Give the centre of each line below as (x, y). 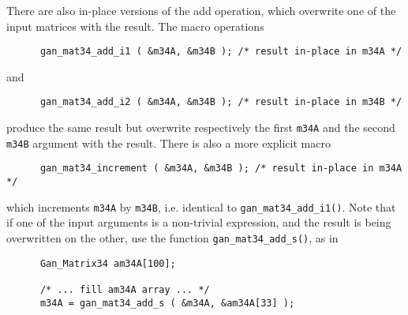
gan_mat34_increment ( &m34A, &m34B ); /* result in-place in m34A (221, 169)
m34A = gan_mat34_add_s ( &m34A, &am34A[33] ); (167, 303)
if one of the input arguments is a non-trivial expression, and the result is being (199, 222)
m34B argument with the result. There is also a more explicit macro (168, 142)
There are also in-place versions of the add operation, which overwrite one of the (201, 10)
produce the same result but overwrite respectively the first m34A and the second (201, 127)
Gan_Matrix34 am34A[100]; (108, 263)
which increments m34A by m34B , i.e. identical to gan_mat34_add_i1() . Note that (201, 206)
